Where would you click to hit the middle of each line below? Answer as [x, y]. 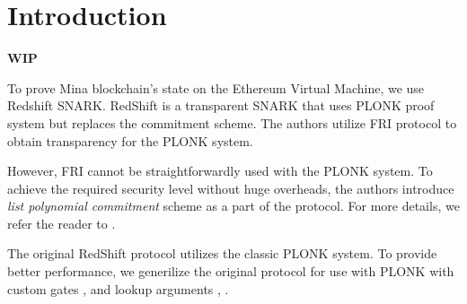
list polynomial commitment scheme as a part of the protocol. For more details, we [233, 206]
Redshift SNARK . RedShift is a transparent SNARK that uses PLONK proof [221, 105]
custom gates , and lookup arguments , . [118, 288]
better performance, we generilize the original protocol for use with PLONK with [231, 271]
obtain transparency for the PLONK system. [130, 140]
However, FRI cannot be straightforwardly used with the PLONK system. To [220, 171]
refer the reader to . [62, 223]
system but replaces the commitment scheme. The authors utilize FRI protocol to [232, 122]
